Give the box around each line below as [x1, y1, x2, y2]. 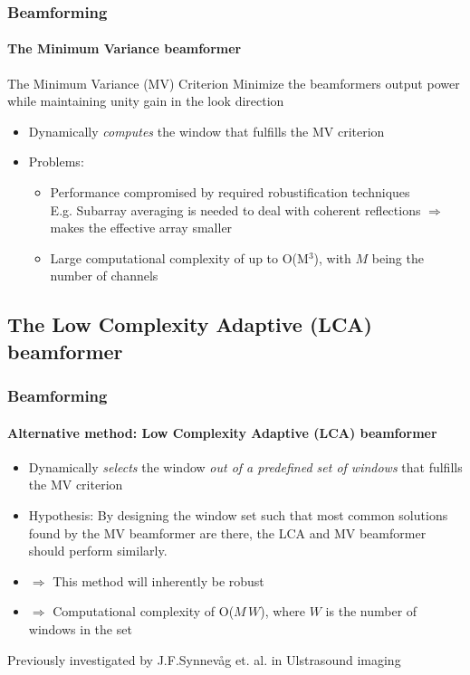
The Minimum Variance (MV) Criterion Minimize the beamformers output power [7, 73, 460, 92]
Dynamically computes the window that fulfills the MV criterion [28, 121, 385, 140]
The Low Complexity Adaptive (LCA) [7, 310, 372, 338]
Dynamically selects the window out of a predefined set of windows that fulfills [28, 457, 463, 476]
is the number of [325, 602, 417, 621]
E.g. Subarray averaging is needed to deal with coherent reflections [50, 200, 421, 219]
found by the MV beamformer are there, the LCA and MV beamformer [28, 523, 427, 542]
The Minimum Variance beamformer [7, 39, 242, 58]
